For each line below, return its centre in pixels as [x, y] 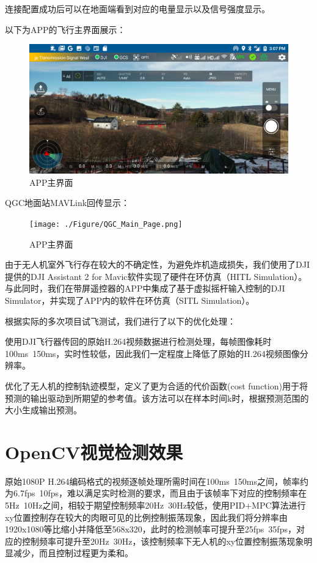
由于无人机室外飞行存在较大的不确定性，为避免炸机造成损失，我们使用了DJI [157, 264]
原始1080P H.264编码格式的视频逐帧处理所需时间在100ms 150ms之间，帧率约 [157, 481]
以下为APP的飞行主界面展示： [65, 29]
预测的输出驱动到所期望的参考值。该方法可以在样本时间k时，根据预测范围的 [157, 398]
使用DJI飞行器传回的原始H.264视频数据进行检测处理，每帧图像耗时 [138, 341]
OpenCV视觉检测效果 [94, 451]
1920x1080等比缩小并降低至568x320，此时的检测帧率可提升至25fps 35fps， [151, 529]
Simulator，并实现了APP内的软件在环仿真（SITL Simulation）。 [130, 300]
